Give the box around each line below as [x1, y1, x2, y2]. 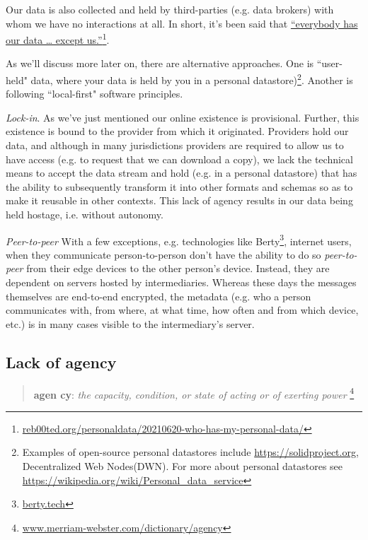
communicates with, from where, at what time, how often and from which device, [6, 303, 359, 317]
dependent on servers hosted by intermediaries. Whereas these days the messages [6, 275, 357, 290]
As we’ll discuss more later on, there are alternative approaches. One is [6, 56, 314, 71]
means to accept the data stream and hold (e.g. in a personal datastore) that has [6, 165, 357, 180]
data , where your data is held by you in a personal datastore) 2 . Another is [30, 71, 353, 87]
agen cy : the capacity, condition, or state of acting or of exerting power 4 [33, 385, 355, 401]
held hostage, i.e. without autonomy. [6, 207, 163, 222]
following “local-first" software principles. [6, 86, 183, 101]
